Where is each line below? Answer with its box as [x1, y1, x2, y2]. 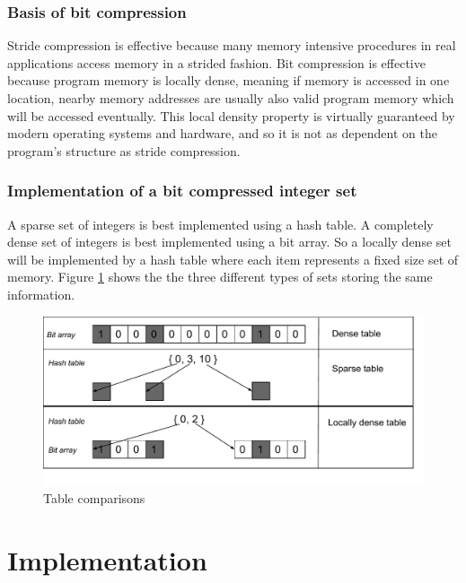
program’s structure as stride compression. [7, 141, 241, 160]
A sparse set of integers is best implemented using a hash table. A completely [7, 214, 434, 233]
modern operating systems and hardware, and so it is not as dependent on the [7, 124, 437, 143]
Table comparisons [43, 489, 145, 508]
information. [7, 284, 75, 303]
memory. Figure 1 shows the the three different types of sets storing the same [7, 267, 433, 286]
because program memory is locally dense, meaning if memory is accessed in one [7, 71, 450, 90]
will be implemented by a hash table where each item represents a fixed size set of [7, 249, 459, 268]
